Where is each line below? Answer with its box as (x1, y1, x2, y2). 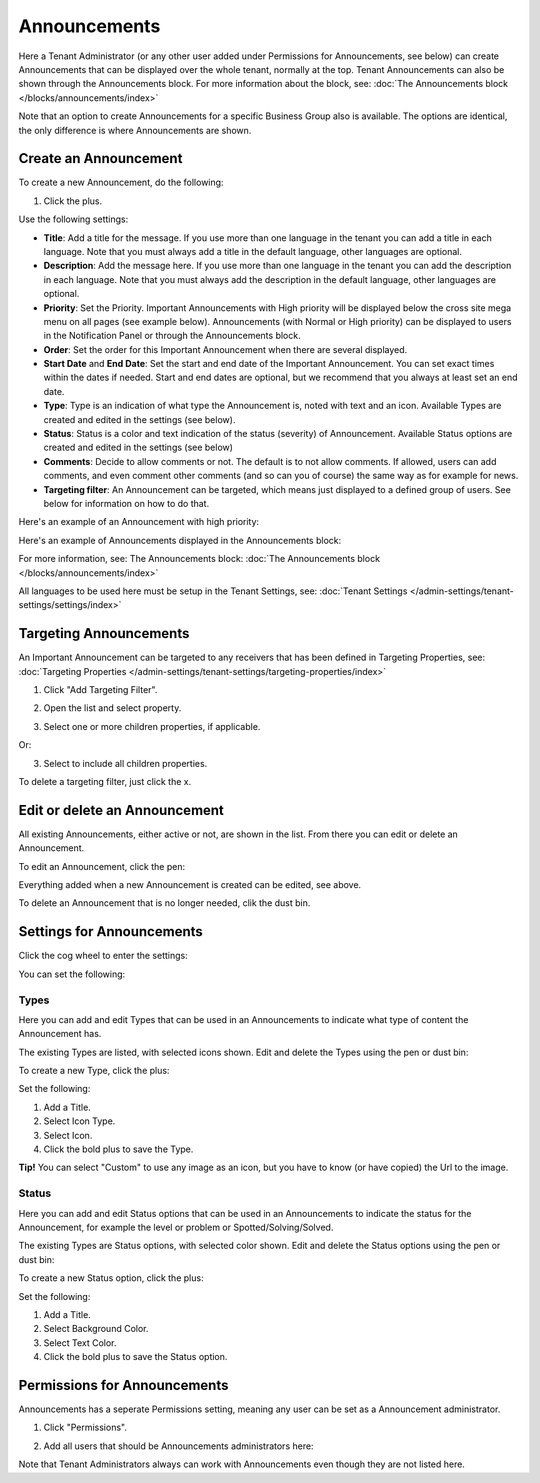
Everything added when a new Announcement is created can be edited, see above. (18, 879, 362, 891)
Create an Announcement (18, 150, 183, 167)
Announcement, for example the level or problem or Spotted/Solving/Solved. (18, 1221, 334, 1233)
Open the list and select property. (43, 702, 182, 714)
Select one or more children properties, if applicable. (43, 720, 261, 732)
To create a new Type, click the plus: (18, 1065, 170, 1077)
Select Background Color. (43, 1323, 149, 1335)
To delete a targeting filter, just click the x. (18, 775, 192, 787)
